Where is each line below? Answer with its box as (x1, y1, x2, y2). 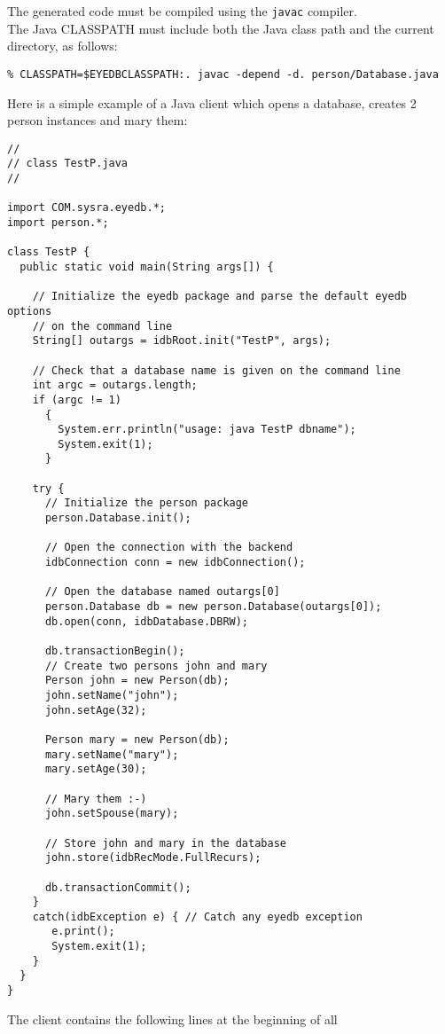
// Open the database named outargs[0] (44, 585, 280, 599)
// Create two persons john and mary (44, 659, 268, 672)
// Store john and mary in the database (44, 836, 286, 850)
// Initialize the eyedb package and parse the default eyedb (32, 290, 408, 303)
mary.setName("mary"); (44, 748, 179, 761)
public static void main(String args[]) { (20, 260, 274, 273)
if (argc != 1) (32, 393, 121, 406)
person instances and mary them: (7, 111, 188, 129)
